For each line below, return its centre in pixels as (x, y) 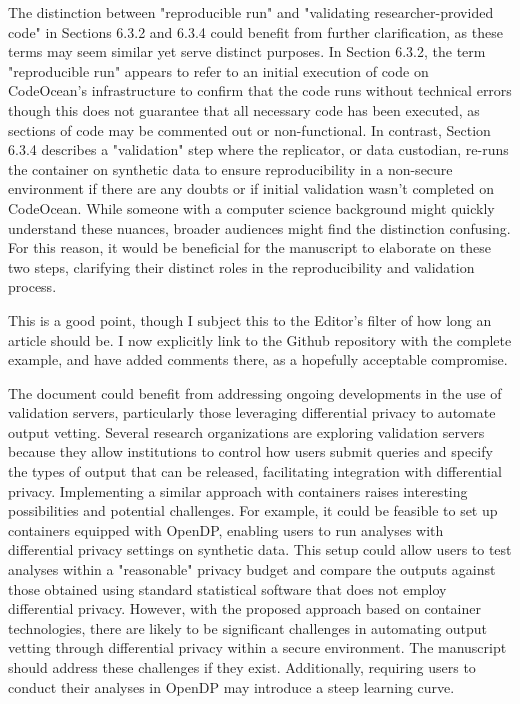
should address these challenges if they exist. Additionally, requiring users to (242, 667)
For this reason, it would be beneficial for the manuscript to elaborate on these (249, 247)
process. (32, 286)
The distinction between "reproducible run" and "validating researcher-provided (251, 12)
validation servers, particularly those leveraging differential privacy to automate (252, 412)
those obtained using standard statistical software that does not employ (227, 588)
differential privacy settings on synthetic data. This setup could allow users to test (260, 549)
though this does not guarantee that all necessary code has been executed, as (244, 109)
